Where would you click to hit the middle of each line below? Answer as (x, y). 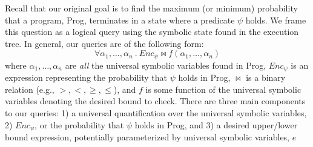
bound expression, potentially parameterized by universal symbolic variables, (147, 137)
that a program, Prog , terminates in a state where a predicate (120, 20)
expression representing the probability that (86, 77)
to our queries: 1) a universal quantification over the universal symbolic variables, (156, 113)
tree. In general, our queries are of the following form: (104, 43)
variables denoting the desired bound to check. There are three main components (155, 101)
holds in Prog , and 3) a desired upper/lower (216, 124)
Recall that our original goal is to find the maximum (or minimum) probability (151, 8)
